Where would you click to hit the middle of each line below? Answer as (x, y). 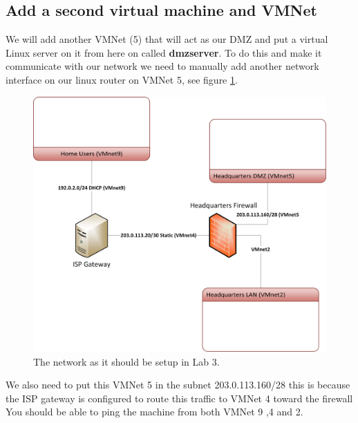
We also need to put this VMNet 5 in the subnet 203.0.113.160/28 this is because (178, 385)
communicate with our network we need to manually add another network (162, 66)
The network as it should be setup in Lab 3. (126, 361)
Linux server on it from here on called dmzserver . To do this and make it (164, 52)
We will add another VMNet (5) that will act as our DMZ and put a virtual (167, 39)
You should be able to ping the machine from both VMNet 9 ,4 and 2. (154, 412)
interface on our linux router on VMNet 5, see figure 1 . (122, 79)
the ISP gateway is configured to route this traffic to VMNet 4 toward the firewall (179, 398)
